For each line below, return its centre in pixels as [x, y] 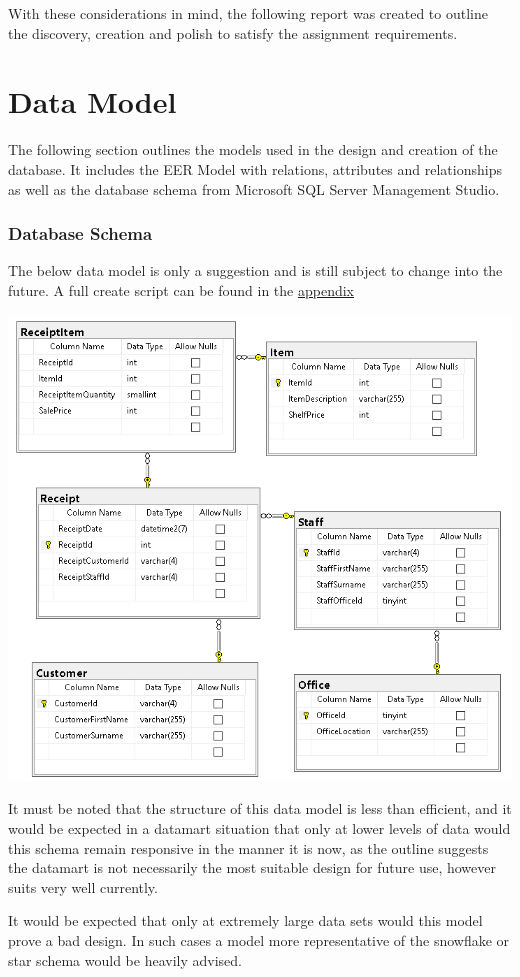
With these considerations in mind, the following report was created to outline [248, 13]
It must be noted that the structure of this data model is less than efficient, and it [260, 808]
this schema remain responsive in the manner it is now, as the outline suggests [248, 847]
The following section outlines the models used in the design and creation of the [253, 149]
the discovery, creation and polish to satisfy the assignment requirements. [233, 32]
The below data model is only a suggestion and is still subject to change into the [255, 270]
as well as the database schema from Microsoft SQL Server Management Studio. [254, 188]
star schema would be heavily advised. [125, 959]
